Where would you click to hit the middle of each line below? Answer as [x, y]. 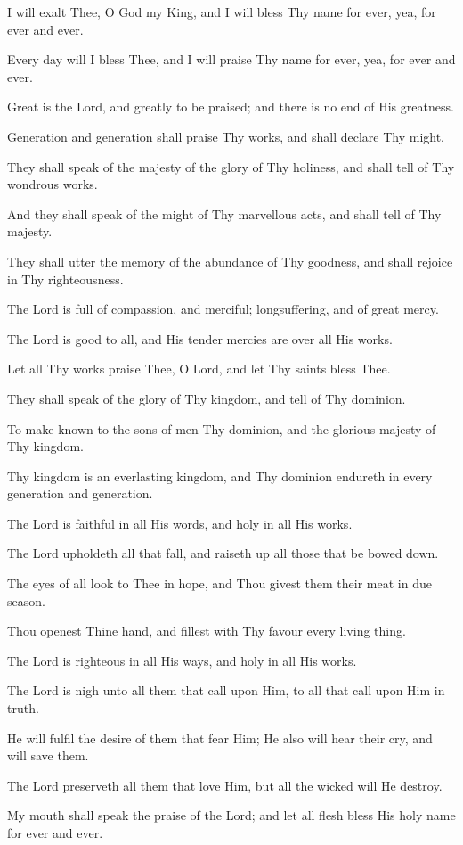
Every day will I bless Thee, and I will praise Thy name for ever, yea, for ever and [231, 59]
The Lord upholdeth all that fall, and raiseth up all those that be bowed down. [223, 553]
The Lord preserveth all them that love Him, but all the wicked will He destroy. [225, 785]
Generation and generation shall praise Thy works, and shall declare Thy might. [226, 136]
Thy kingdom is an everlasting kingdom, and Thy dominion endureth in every [220, 476]
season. [26, 600]
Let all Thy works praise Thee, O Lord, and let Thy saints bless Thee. [199, 369]
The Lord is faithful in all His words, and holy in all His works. [180, 523]
